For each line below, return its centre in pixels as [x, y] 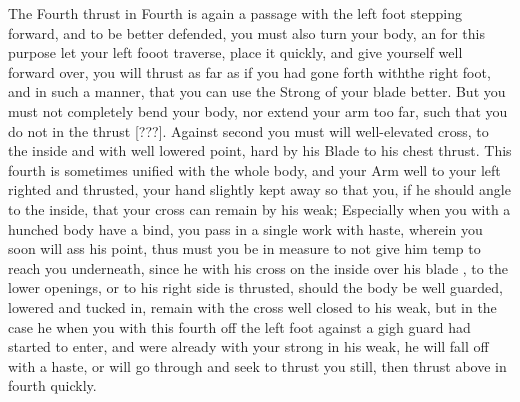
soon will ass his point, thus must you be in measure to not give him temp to [244, 248]
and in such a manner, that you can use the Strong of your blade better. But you [257, 91]
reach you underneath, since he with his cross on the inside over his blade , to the [258, 267]
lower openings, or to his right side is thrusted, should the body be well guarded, [255, 287]
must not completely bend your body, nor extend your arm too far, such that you [258, 110]
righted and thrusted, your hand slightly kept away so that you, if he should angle [259, 189]
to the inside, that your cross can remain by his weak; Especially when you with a [259, 208]
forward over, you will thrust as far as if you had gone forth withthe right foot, [249, 71]
